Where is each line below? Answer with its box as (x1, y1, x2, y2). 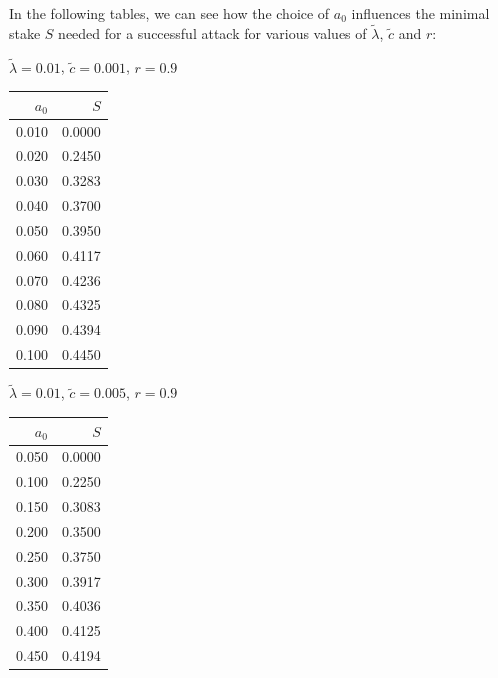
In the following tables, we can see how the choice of (9, 3, 330, 23)
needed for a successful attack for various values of (58, 22, 367, 43)
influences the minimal (351, 3, 490, 23)
